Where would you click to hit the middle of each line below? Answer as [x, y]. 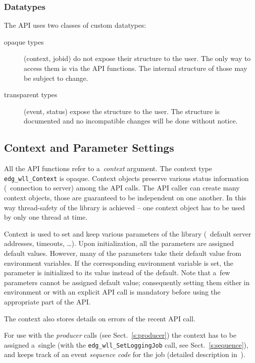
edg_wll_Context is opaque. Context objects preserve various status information [127, 178]
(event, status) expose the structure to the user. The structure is [122, 111]
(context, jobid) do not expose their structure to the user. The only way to [137, 58]
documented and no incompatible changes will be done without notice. [131, 121]
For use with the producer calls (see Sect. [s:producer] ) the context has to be [120, 335]
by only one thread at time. [46, 217]
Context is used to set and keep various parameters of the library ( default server [128, 233]
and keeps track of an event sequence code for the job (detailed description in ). [125, 354]
